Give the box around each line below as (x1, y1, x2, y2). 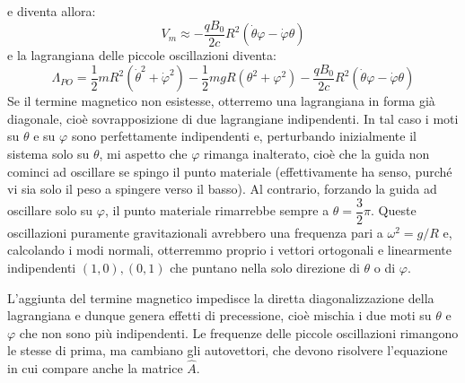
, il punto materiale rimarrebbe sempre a (104, 201, 329, 220)
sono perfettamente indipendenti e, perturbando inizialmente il (71, 126, 417, 145)
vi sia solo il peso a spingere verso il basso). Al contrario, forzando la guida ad (7, 179, 437, 198)
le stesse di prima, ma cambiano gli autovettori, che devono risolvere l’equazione (7, 341, 448, 360)
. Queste (371, 201, 417, 220)
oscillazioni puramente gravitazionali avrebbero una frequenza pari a (7, 222, 383, 241)
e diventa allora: (7, 2, 96, 20)
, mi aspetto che (99, 144, 188, 162)
